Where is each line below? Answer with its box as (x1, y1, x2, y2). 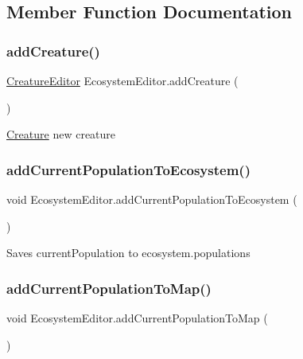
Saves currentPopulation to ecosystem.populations (6, 244, 251, 261)
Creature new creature (6, 126, 116, 142)
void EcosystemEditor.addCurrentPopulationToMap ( (6, 310, 268, 326)
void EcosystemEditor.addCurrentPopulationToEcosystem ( (6, 191, 297, 207)
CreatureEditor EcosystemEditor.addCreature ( (6, 72, 239, 88)
